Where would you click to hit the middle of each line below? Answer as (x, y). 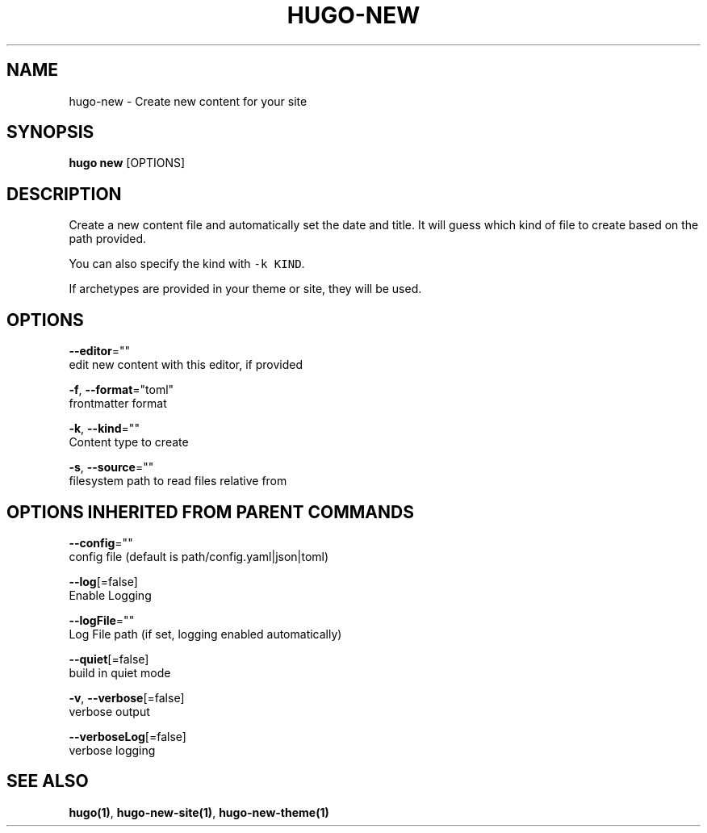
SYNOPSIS (50, 132)
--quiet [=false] (109, 659)
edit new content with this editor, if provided (186, 365)
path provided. (108, 239)
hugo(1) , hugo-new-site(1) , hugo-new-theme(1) (199, 812)
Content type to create (129, 442)
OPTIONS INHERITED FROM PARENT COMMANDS (210, 512)
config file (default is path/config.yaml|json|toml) (199, 556)
